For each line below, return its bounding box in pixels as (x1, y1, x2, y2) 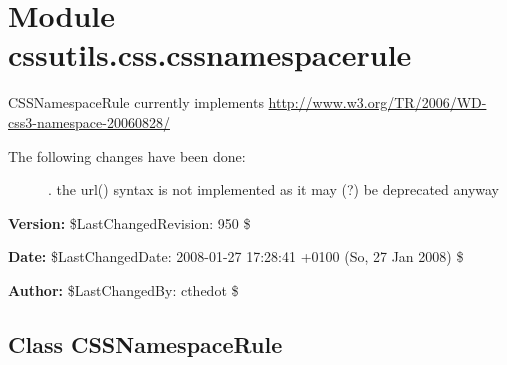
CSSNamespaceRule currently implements (8, 92, 264, 113)
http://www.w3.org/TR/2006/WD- (268, 92, 487, 113)
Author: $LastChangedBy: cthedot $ (8, 279, 239, 300)
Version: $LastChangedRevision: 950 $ (8, 212, 251, 233)
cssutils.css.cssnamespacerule (8, 34, 412, 75)
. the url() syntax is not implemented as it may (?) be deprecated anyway (48, 179, 499, 200)
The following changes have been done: (8, 145, 246, 166)
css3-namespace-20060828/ (8, 111, 170, 132)
